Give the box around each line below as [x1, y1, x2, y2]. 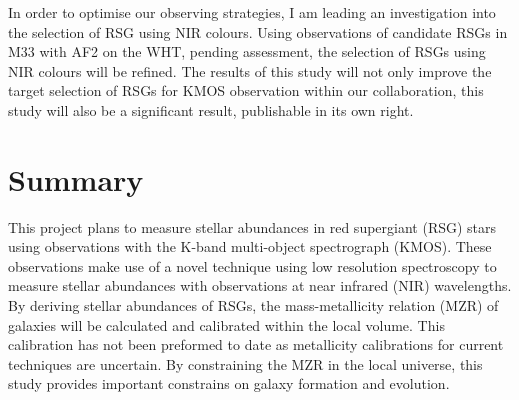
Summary [8, 158, 144, 199]
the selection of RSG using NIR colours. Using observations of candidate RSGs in [8, 21, 508, 42]
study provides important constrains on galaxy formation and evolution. [8, 373, 450, 394]
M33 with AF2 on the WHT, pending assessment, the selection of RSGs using [8, 41, 486, 62]
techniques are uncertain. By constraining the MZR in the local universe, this [8, 353, 483, 374]
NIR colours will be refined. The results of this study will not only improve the [8, 60, 492, 81]
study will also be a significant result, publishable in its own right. [8, 99, 414, 120]
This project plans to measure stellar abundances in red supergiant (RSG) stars [8, 216, 497, 237]
